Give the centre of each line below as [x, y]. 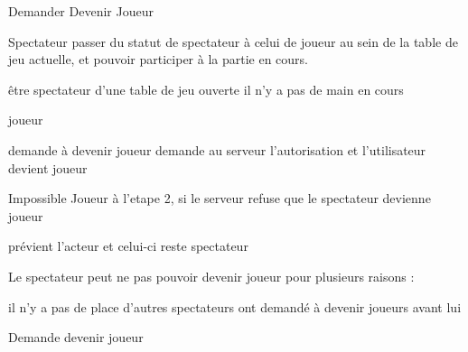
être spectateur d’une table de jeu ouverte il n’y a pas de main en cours [206, 89]
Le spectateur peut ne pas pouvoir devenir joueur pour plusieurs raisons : [211, 276]
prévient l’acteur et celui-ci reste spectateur [128, 246]
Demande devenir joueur [76, 337]
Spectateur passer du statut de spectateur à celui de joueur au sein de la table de [233, 41]
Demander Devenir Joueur [81, 11]
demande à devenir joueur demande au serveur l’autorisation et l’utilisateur [217, 149]
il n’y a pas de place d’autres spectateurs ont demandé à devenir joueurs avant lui [235, 306]
